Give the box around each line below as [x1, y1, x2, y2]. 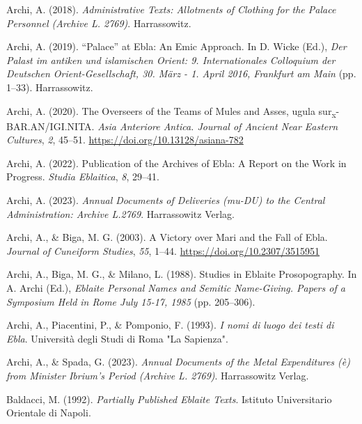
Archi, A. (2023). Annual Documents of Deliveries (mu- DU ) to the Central [6, 193, 325, 207]
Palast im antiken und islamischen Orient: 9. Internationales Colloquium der [6, 52, 336, 67]
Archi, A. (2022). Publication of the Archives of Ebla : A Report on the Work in [6, 155, 347, 170]
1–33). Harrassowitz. [6, 79, 93, 94]
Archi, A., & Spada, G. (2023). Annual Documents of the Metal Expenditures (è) [6, 354, 351, 369]
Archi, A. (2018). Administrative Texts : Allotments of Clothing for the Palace [6, 2, 336, 16]
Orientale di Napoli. [6, 405, 91, 420]
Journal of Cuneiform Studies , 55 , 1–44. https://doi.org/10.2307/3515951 [6, 243, 320, 258]
